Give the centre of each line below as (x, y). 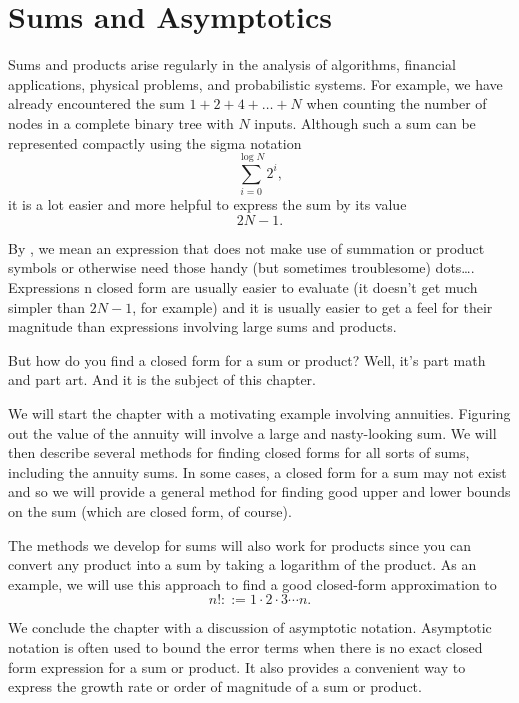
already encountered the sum (96, 103)
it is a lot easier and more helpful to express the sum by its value (207, 204)
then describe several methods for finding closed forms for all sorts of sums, (239, 452)
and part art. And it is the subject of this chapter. (162, 379)
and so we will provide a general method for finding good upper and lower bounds (259, 491)
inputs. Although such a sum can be (365, 122)
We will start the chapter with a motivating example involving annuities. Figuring (259, 412)
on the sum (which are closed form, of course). (150, 510)
